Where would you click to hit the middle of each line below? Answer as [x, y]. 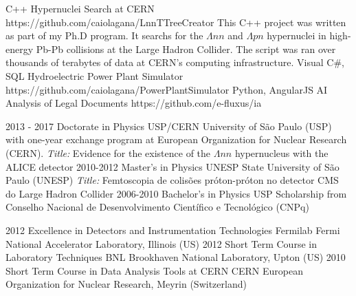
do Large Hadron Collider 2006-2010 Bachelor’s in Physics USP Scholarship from [176, 193]
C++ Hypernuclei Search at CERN [80, 8]
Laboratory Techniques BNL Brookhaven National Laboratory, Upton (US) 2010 [176, 257]
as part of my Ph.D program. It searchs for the [104, 35]
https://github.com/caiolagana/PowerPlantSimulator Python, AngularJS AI [167, 89]
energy [20, 49]
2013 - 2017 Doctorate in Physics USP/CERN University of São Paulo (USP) [169, 126]
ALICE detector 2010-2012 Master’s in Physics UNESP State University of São [173, 166]
